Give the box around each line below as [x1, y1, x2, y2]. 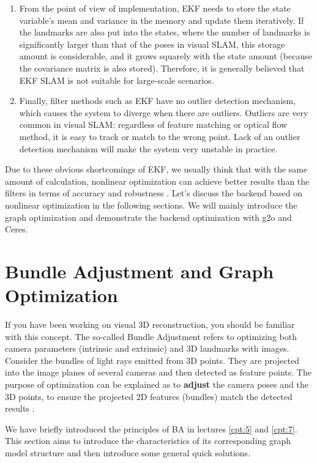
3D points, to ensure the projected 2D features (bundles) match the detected [5, 390, 293, 402]
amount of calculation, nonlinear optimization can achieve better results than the [5, 174, 310, 187]
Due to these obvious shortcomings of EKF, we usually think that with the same [5, 163, 308, 176]
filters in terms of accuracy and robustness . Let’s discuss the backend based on [5, 187, 303, 199]
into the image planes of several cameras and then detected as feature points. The [5, 366, 311, 379]
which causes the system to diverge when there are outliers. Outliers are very [19, 106, 308, 119]
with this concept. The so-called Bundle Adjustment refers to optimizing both [5, 330, 297, 343]
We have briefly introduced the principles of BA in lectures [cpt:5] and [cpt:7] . [5, 422, 297, 435]
